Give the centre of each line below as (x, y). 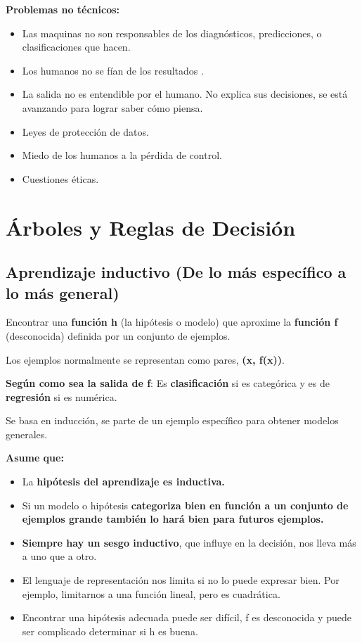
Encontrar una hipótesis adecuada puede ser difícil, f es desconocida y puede (187, 617)
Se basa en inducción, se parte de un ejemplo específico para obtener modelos (172, 420)
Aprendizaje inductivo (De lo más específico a (176, 272)
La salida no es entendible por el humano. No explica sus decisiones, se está (185, 94)
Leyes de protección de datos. (85, 131)
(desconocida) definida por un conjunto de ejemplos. (118, 335)
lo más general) (63, 292)
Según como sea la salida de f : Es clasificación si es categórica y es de (168, 383)
